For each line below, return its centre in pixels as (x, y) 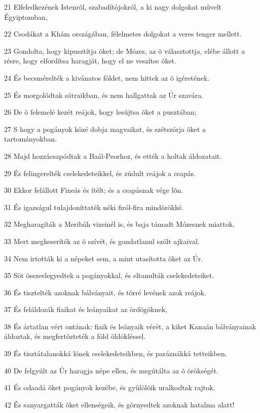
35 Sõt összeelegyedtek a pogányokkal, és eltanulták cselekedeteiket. (109, 275)
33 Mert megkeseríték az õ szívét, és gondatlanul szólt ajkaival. (102, 241)
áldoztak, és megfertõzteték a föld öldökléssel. (75, 336)
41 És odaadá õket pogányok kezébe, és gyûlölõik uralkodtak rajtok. (110, 387)
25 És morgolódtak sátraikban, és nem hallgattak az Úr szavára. (104, 95)
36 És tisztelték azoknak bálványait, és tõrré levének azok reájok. (105, 292)
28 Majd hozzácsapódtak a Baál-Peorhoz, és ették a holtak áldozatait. (113, 156)
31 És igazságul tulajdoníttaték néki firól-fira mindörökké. (94, 207)
